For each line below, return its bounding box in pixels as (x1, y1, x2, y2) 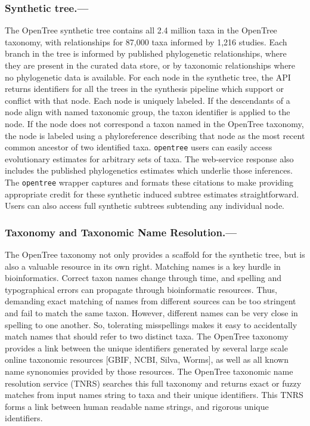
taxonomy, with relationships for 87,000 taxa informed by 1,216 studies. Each (5, 35, 287, 48)
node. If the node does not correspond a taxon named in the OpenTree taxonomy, (5, 117, 304, 129)
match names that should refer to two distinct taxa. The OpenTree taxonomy (5, 330, 289, 342)
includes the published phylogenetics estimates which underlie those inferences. (5, 164, 293, 177)
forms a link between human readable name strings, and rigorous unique (5, 400, 269, 412)
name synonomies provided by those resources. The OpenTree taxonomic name (5, 365, 293, 377)
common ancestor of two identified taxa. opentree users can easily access (5, 141, 272, 153)
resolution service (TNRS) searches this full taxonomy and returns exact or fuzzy (5, 376, 302, 389)
